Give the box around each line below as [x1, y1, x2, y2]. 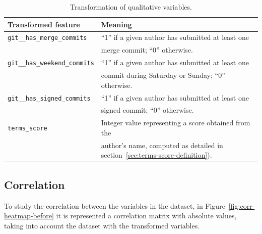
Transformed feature [8, 19, 80, 29]
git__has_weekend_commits [8, 60, 94, 67]
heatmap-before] [4, 210, 54, 221]
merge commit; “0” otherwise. [101, 44, 193, 55]
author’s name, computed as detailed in [101, 139, 223, 150]
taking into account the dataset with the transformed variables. [4, 220, 200, 230]
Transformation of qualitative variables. [70, 2, 192, 12]
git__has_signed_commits [8, 95, 91, 102]
